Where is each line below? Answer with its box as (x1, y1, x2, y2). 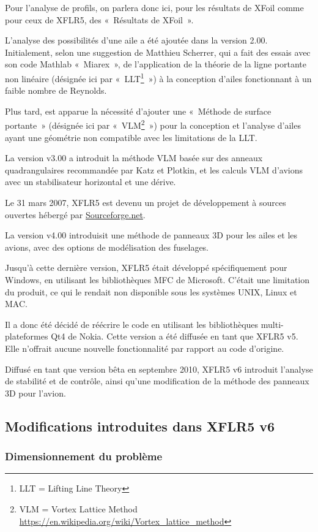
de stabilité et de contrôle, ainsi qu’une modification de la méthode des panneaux (5, 374, 309, 387)
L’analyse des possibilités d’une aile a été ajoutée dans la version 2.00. (5, 34, 268, 47)
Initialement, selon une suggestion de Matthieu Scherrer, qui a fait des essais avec (5, 45, 311, 58)
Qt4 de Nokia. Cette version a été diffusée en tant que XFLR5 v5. (51, 330, 298, 343)
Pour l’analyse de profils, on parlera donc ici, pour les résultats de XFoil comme (5, 1, 304, 13)
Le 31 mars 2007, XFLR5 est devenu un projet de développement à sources (5, 196, 286, 209)
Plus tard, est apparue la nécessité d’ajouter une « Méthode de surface (5, 104, 272, 117)
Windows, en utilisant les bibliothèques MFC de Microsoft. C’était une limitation (5, 273, 310, 286)
